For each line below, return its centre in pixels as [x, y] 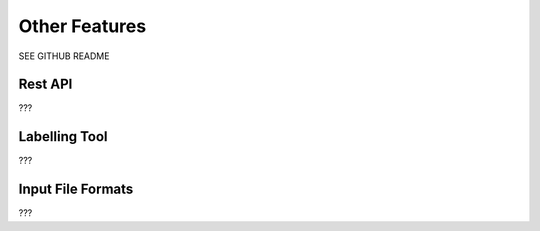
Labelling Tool [63, 136]
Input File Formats [76, 189]
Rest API [45, 84]
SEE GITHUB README [64, 56]
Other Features [82, 26]
